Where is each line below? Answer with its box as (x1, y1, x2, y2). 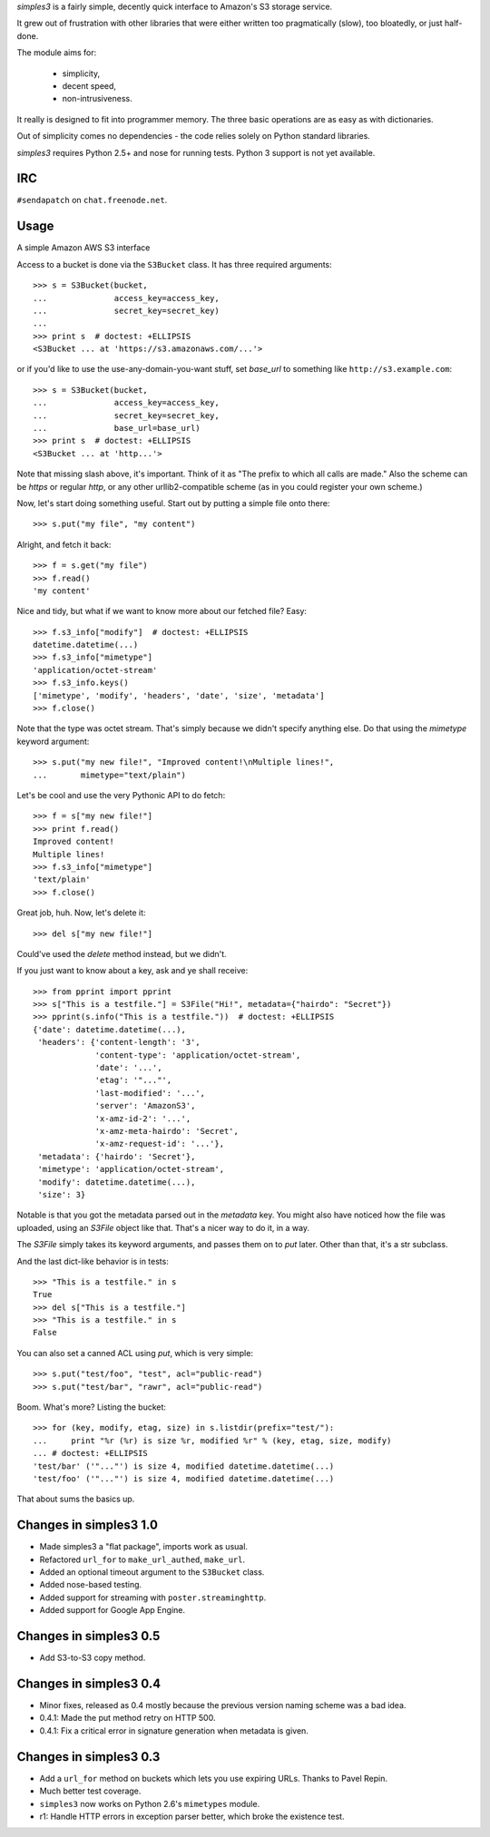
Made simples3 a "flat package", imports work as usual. (39, 1541, 249, 1552)
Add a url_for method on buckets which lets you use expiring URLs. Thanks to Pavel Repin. (39, 1773, 387, 1783)
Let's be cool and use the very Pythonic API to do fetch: (16, 790, 226, 800)
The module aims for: (16, 47, 97, 58)
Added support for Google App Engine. (39, 1605, 186, 1616)
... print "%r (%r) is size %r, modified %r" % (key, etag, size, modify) (33, 1435, 392, 1446)
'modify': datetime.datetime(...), (37, 1177, 196, 1187)
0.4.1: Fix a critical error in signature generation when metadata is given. (39, 1725, 309, 1736)
